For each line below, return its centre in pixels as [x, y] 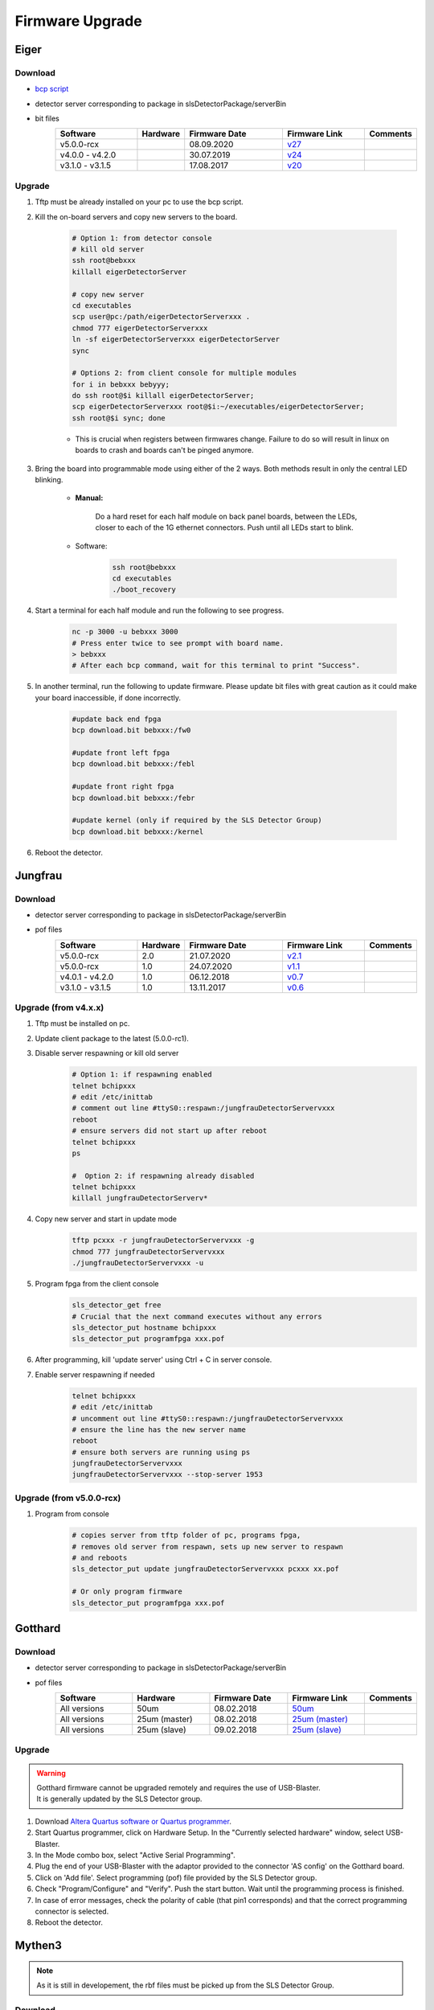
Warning [51, 1773]
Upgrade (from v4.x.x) [59, 1007]
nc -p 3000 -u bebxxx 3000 [125, 632]
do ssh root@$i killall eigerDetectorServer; [163, 396]
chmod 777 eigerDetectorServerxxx [140, 328]
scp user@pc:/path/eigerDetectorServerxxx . [161, 317]
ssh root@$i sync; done [119, 418]
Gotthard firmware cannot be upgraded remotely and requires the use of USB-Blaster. [178, 1788]
